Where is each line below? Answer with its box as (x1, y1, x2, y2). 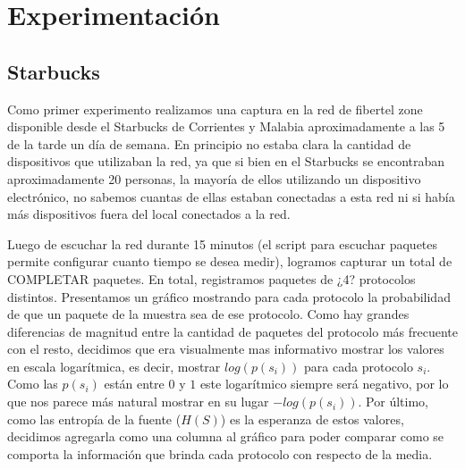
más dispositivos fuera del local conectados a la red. (7, 205, 291, 223)
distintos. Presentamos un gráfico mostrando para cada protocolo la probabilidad (7, 287, 451, 306)
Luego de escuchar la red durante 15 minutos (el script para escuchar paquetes (7, 234, 438, 253)
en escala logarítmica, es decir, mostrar (7, 356, 221, 375)
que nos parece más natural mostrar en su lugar (7, 392, 269, 411)
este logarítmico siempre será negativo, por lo (199, 374, 449, 393)
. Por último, (358, 392, 428, 411)
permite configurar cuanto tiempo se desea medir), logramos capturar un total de (7, 252, 452, 271)
